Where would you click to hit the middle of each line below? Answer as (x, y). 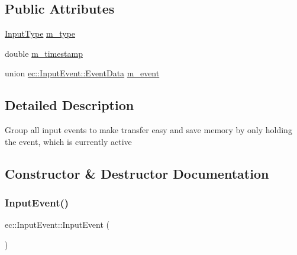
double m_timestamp (44, 53)
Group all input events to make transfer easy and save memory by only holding (148, 130)
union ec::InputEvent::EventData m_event (82, 73)
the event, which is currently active (68, 141)
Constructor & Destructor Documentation (137, 173)
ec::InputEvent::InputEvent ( (57, 225)
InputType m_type (40, 33)
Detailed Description (70, 105)
